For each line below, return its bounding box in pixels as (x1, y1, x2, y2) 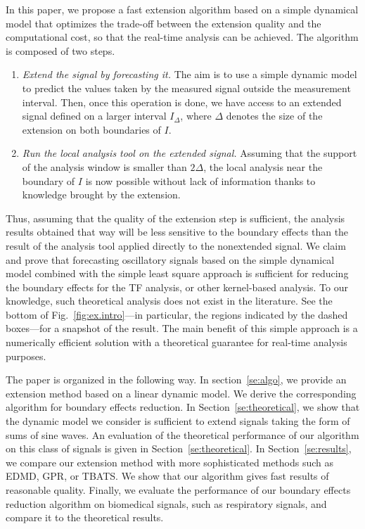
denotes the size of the (226, 108, 323, 123)
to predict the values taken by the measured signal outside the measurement (22, 80, 351, 95)
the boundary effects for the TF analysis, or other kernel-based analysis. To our (6, 279, 349, 294)
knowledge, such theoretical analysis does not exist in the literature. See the (6, 293, 333, 308)
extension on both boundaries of (22, 122, 161, 136)
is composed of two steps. (6, 43, 115, 58)
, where (180, 108, 212, 123)
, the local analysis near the (203, 159, 323, 174)
